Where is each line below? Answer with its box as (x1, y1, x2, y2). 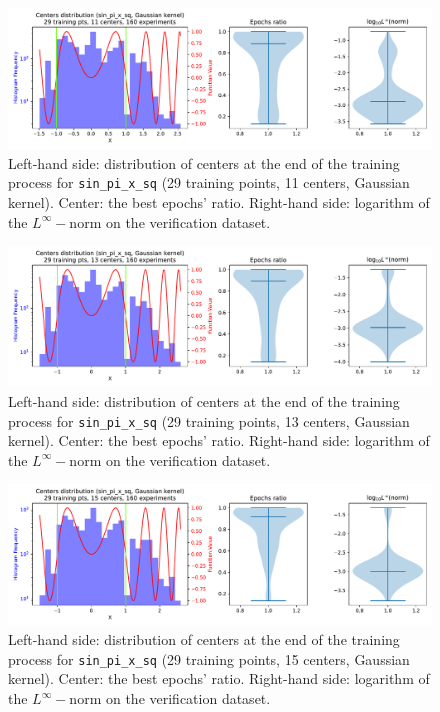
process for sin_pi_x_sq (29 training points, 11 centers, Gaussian (8, 172, 410, 193)
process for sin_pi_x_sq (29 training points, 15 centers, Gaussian (8, 648, 410, 669)
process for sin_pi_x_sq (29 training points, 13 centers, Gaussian (8, 410, 410, 431)
